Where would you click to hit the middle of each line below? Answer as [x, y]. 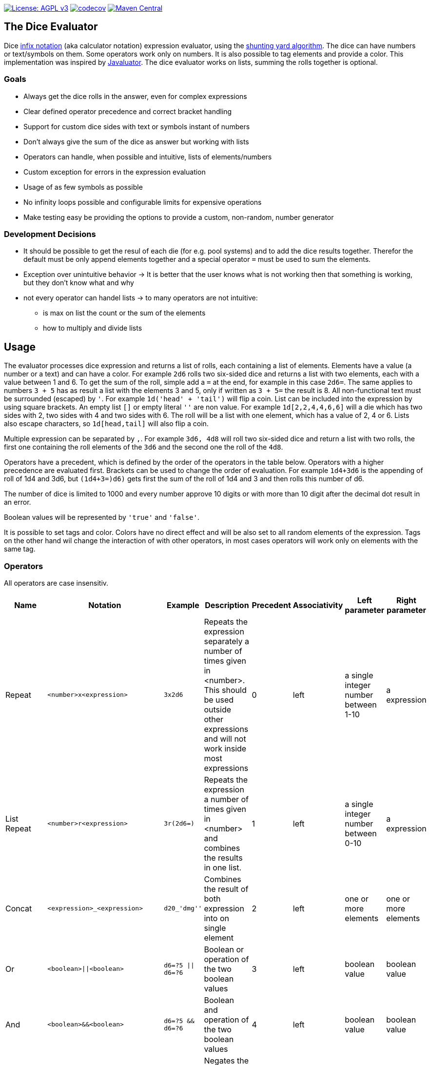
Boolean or [224, 949]
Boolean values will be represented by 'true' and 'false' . [102, 517]
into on [216, 918]
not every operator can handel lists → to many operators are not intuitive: [141, 298]
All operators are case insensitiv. [56, 583]
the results [223, 858]
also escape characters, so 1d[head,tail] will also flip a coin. [106, 424]
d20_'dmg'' [183, 908]
